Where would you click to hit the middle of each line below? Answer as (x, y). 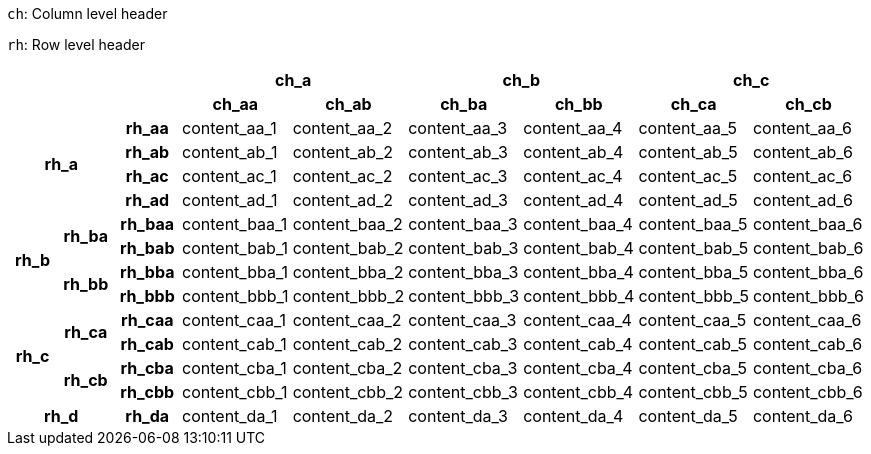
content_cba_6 (807, 368)
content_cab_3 (463, 344)
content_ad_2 (343, 200)
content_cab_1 (234, 344)
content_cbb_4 (578, 392)
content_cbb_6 (807, 392)
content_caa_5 (692, 320)
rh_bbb (147, 296)
